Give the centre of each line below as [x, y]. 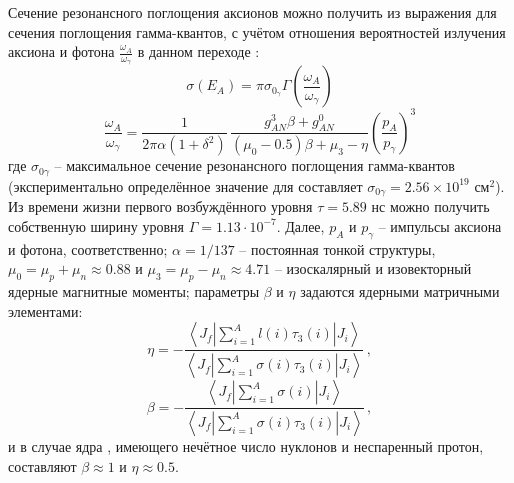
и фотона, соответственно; [88, 248]
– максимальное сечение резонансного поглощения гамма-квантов [254, 165]
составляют [42, 465]
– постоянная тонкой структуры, [337, 248]
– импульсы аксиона [440, 225]
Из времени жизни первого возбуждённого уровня [160, 206]
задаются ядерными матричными [400, 291]
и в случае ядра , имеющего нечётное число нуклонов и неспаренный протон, [246, 445]
